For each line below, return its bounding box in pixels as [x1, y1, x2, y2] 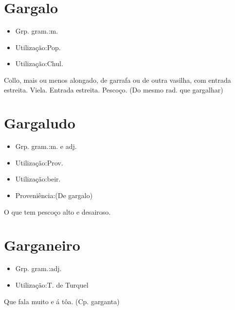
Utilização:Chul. [15, 58, 63, 69]
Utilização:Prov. [15, 157, 63, 167]
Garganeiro [4, 235, 80, 255]
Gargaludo [4, 113, 75, 133]
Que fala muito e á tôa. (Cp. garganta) [4, 296, 120, 306]
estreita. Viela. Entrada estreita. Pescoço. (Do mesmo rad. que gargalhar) [4, 84, 223, 94]
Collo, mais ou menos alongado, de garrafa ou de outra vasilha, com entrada [4, 74, 231, 85]
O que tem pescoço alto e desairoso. [4, 206, 111, 217]
